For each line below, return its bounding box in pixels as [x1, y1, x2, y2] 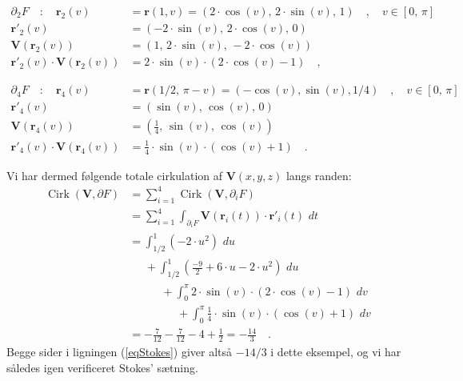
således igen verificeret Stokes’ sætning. [6, 359, 198, 375]
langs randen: [285, 166, 352, 183]
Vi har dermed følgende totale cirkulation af [6, 166, 223, 183]
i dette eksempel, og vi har [270, 343, 401, 360]
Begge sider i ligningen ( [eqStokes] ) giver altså [6, 343, 233, 360]
